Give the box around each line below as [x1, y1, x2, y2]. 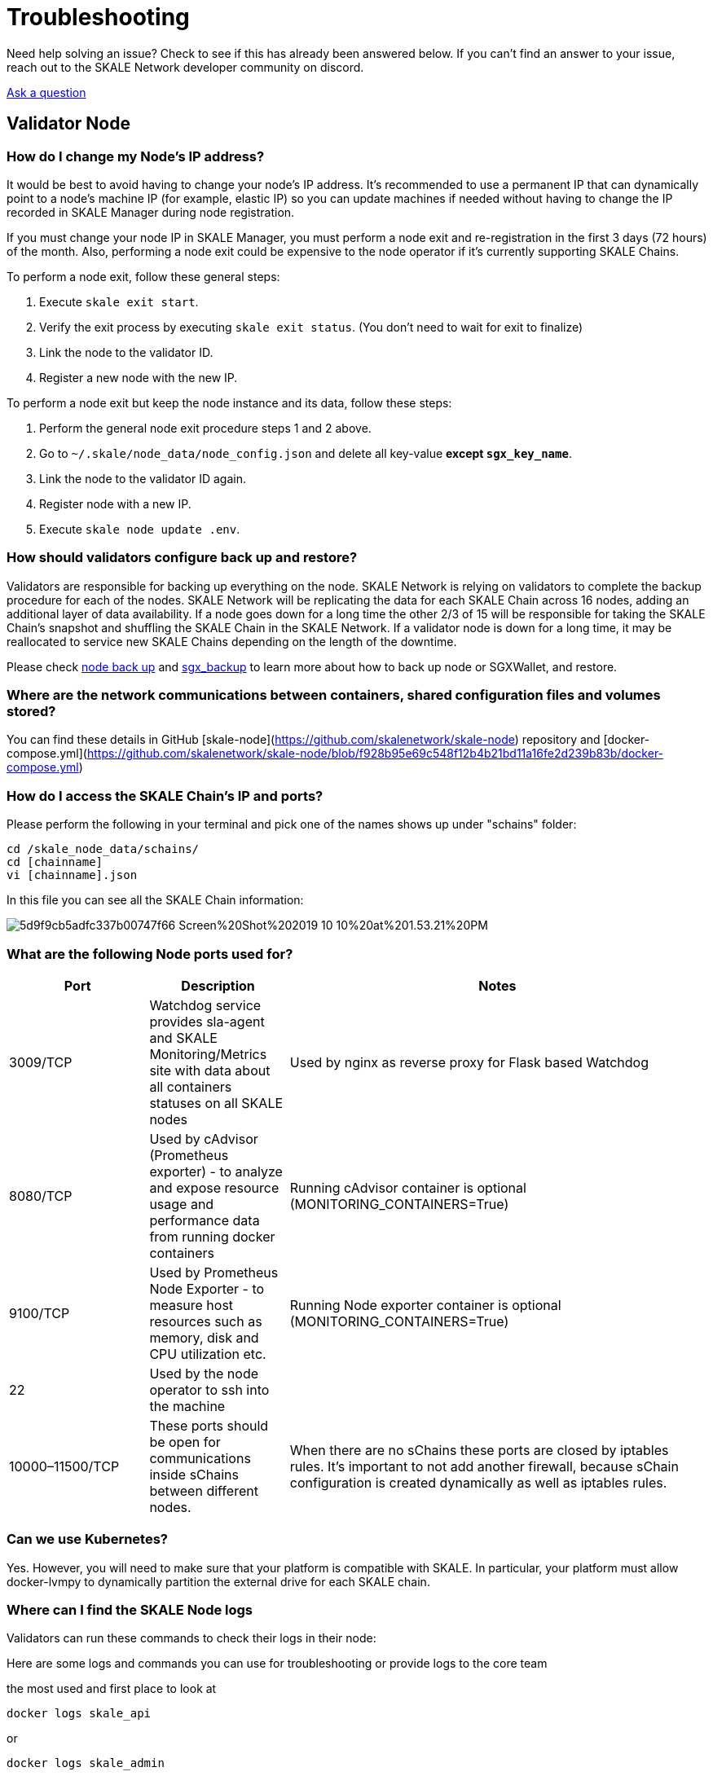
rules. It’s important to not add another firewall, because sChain [289, 1457, 679, 1475]
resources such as [149, 1312, 262, 1330]
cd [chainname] [7, 855, 103, 869]
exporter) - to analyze [149, 1163, 283, 1180]
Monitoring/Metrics [149, 1045, 267, 1062]
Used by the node [149, 1365, 259, 1382]
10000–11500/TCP [9, 1457, 120, 1475]
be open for [149, 1433, 221, 1450]
